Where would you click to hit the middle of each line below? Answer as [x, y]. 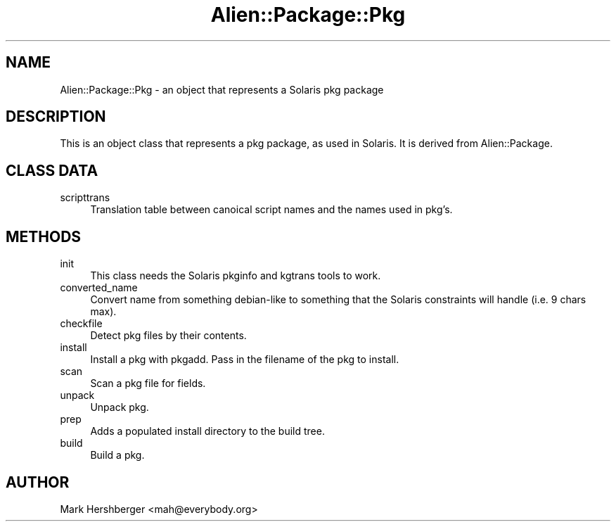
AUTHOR [38, 482]
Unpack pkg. [120, 407]
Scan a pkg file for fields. [148, 383]
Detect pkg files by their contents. [168, 336]
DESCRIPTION [56, 117]
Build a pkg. [117, 455]
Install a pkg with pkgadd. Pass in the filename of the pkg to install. [245, 360]
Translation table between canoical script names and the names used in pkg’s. [271, 210]
